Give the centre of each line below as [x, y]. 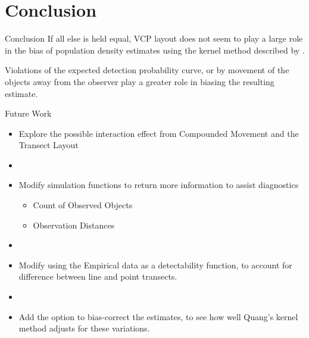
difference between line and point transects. [98, 276]
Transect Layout [49, 145]
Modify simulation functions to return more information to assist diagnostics [159, 185]
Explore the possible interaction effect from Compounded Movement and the [159, 133]
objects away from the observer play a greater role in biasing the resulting [140, 81]
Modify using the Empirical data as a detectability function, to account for [155, 265]
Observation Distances [74, 225]
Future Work [28, 113]
